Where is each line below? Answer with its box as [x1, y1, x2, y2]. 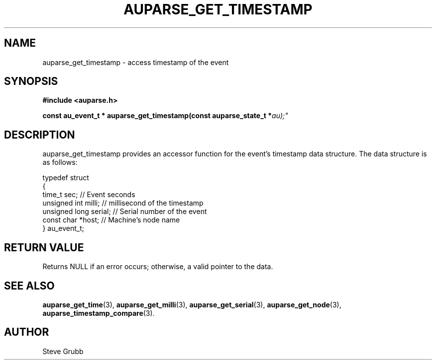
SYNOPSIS [4, 75, 58, 88]
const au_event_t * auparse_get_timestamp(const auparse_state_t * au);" [42, 111, 288, 120]
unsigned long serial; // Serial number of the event [42, 207, 207, 216]
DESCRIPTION [4, 128, 75, 141]
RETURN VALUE [4, 241, 84, 254]
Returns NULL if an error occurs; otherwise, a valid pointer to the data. [42, 262, 273, 271]
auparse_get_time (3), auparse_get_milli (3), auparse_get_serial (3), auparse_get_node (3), [42, 300, 341, 309]
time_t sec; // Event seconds [42, 190, 135, 199]
